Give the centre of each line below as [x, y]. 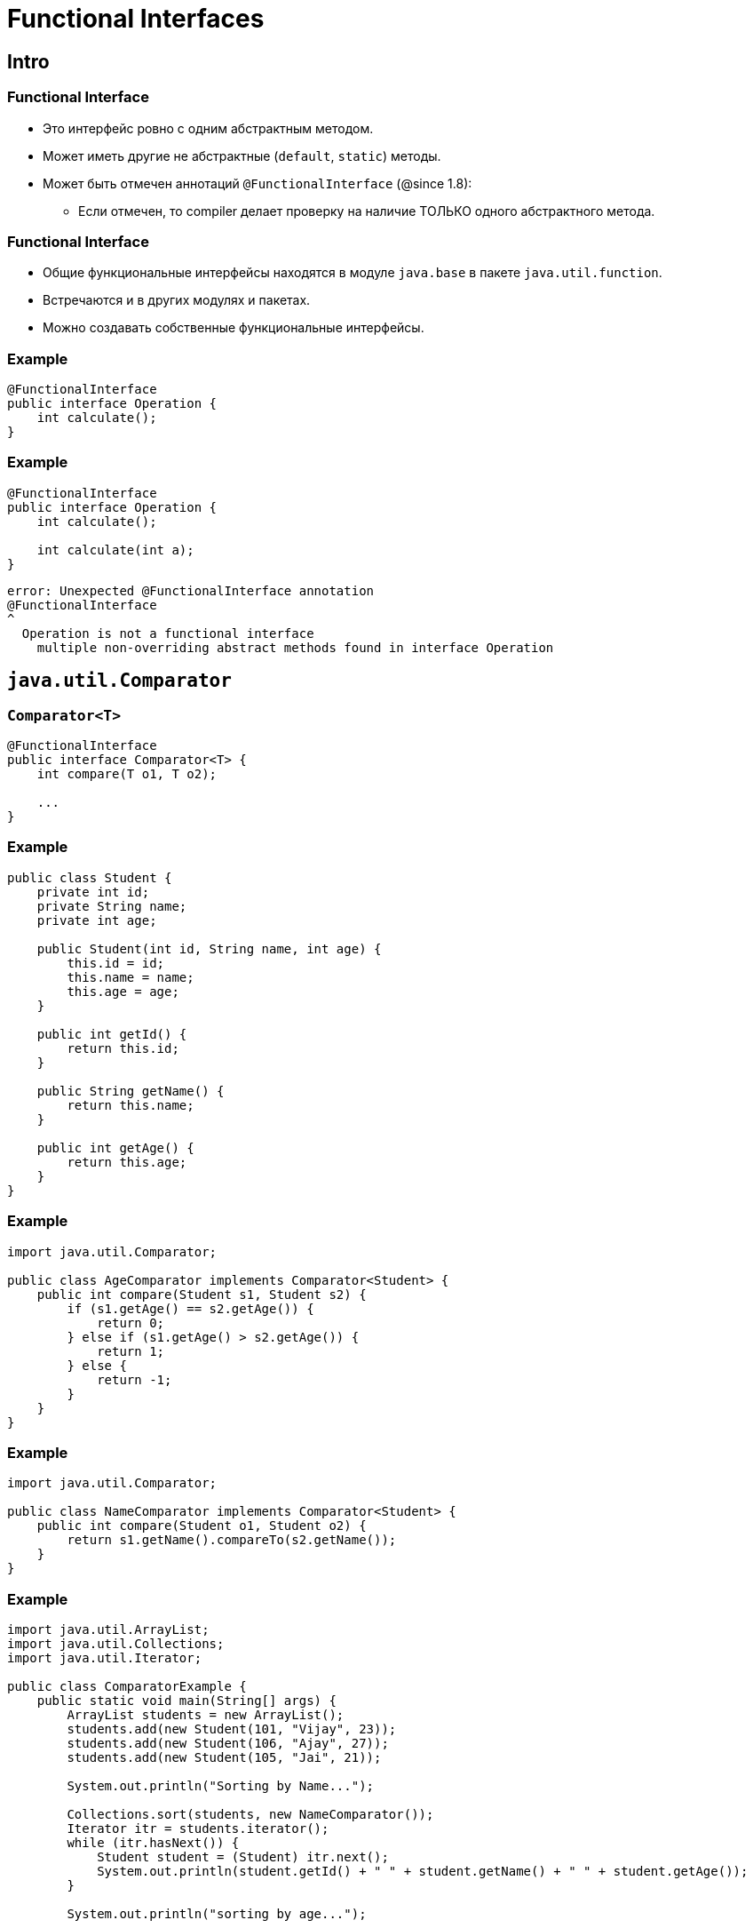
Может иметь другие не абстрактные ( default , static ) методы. [242, 155]
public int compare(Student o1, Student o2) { [202, 1526]
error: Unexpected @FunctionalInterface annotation [191, 590]
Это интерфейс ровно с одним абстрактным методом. [208, 128]
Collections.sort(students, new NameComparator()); [250, 1815]
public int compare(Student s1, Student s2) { [202, 1294]
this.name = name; [131, 977]
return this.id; [123, 1048]
